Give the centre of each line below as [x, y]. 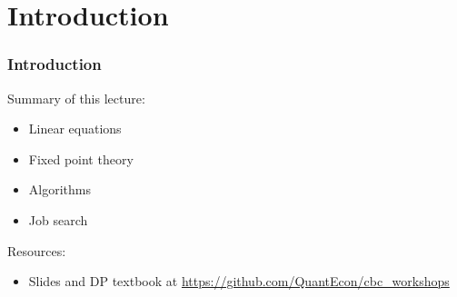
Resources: [37, 250]
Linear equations [75, 129]
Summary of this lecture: [76, 98]
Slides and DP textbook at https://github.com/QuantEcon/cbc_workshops [239, 281]
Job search [58, 219]
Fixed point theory [81, 158]
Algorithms [60, 189]
